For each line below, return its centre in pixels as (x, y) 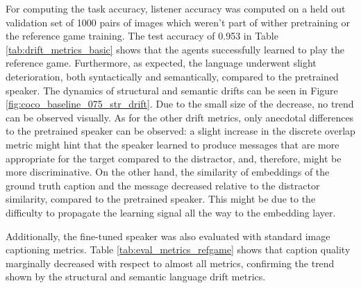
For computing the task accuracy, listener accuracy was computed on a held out (176, 8)
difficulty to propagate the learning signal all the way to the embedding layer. (171, 212)
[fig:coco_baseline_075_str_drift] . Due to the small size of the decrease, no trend (180, 104)
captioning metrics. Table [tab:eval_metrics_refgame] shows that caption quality (178, 249)
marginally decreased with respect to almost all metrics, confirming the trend (170, 263)
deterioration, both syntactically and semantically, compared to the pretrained (172, 76)
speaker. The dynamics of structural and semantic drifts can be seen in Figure (172, 90)
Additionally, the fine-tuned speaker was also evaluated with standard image (168, 236)
